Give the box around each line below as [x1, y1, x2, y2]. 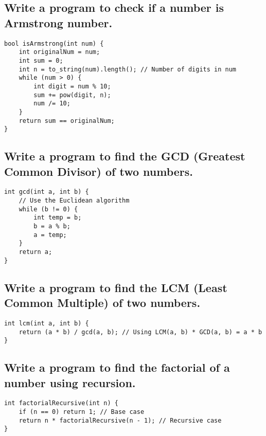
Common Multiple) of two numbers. [4, 295, 201, 311]
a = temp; [33, 231, 67, 239]
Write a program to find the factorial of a [4, 359, 230, 375]
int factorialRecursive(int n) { [4, 399, 118, 407]
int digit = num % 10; [33, 82, 111, 90]
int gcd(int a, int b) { [4, 188, 89, 196]
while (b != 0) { [19, 205, 78, 213]
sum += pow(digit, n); [33, 91, 111, 99]
